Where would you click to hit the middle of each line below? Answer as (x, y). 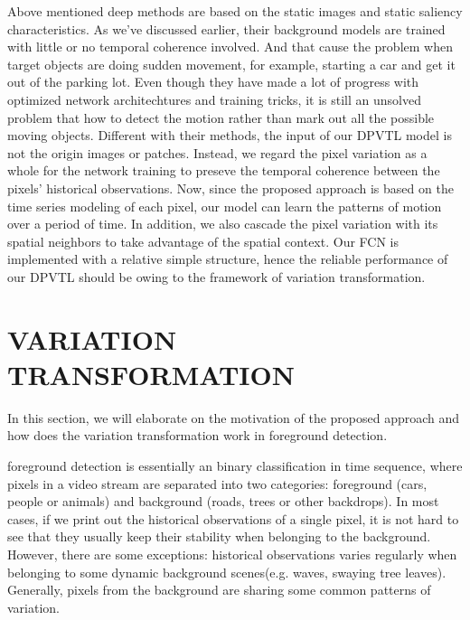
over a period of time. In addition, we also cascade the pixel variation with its (223, 224)
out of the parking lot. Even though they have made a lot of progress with (213, 82)
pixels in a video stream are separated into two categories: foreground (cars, (217, 483)
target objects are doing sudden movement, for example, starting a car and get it (231, 64)
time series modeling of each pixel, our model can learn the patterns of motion (225, 206)
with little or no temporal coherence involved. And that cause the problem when (230, 47)
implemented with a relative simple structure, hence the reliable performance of (228, 259)
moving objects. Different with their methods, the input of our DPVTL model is (230, 135)
